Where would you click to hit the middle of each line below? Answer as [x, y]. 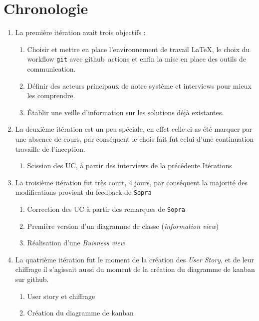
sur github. [32, 279]
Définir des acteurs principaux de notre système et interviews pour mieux [139, 85]
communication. [51, 68]
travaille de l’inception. [50, 148]
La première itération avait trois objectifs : [80, 32]
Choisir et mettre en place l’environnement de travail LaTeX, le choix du [138, 49]
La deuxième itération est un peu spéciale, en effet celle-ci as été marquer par [134, 129]
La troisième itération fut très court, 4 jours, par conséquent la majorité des [131, 182]
